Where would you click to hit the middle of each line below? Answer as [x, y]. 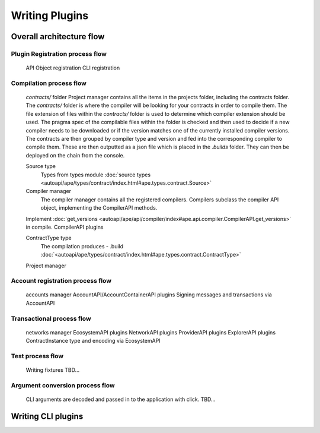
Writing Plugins [50, 15]
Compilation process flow [49, 83]
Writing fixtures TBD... [53, 370]
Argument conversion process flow [63, 385]
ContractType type [49, 238]
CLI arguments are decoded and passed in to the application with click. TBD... [121, 399]
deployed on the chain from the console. [75, 155]
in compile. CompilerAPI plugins [65, 227]
